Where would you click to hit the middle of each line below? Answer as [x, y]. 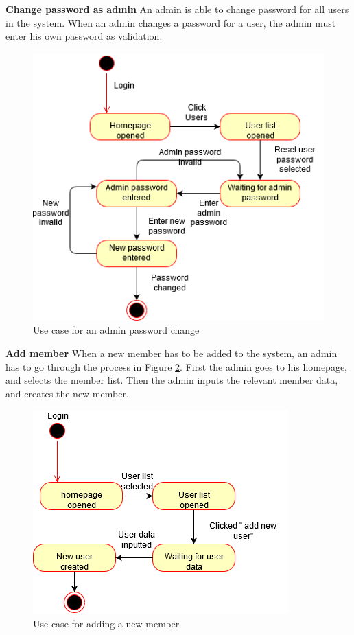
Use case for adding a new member [106, 623]
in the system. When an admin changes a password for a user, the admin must [171, 22]
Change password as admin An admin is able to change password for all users [177, 9]
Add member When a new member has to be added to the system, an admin [172, 353]
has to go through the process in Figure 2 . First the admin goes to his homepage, [177, 366]
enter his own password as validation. [84, 36]
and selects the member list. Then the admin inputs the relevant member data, [172, 380]
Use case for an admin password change [116, 330]
